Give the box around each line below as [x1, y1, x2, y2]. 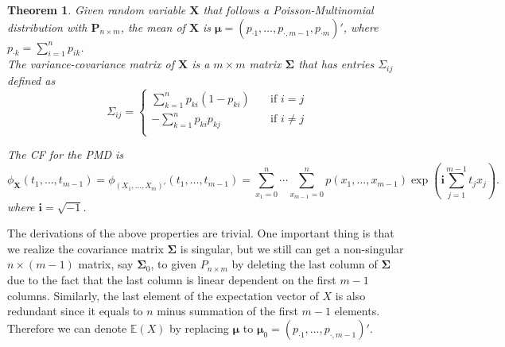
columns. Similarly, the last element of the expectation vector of [7, 287, 319, 303]
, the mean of [120, 18, 185, 35]
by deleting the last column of [231, 256, 378, 272]
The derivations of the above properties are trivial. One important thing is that [7, 225, 394, 241]
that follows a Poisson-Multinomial [203, 2, 374, 17]
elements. [334, 303, 380, 319]
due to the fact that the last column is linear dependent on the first [7, 272, 336, 288]
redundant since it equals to [7, 303, 143, 319]
